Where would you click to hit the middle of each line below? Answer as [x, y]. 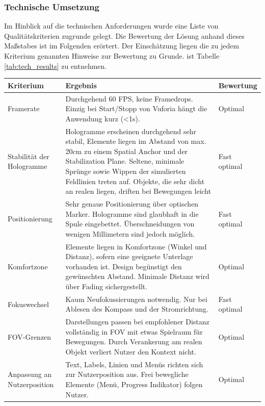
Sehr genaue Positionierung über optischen [132, 203]
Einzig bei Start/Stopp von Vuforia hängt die [136, 108]
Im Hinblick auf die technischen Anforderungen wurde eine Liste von [111, 26]
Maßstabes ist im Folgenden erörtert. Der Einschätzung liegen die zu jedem [122, 46]
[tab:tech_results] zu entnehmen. [56, 66]
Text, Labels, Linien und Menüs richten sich [134, 364]
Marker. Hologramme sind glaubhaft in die [132, 213]
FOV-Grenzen [30, 336]
